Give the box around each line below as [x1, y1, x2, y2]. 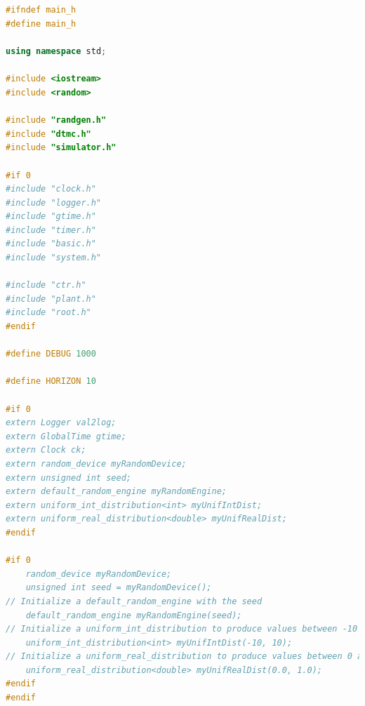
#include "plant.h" [6, 293, 96, 304]
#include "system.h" [6, 253, 102, 263]
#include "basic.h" [6, 239, 96, 249]
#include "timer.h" [6, 225, 96, 235]
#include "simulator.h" [6, 142, 117, 153]
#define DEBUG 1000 [6, 349, 96, 359]
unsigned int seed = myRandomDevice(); [25, 582, 212, 593]
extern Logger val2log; [6, 418, 117, 428]
